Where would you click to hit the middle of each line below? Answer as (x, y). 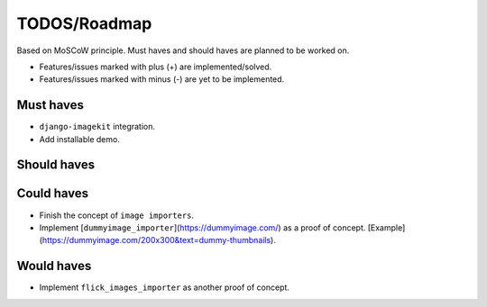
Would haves (54, 266)
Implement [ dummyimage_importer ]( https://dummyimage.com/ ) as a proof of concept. (202, 227)
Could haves (53, 194)
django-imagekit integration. (97, 127)
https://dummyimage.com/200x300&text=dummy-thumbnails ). (159, 240)
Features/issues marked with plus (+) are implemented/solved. (156, 67)
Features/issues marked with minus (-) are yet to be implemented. (162, 79)
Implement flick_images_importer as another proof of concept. (165, 287)
